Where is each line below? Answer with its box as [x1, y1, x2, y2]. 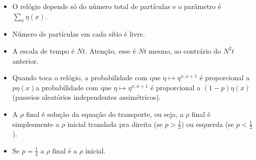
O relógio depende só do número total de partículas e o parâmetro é [12, 1, 221, 11]
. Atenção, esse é [85, 45, 136, 56]
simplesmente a [12, 118, 59, 129]
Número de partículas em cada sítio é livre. [12, 29, 145, 39]
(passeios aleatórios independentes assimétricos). [12, 92, 161, 102]
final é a [52, 145, 77, 155]
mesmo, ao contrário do [149, 45, 221, 56]
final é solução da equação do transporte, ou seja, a [26, 108, 184, 119]
